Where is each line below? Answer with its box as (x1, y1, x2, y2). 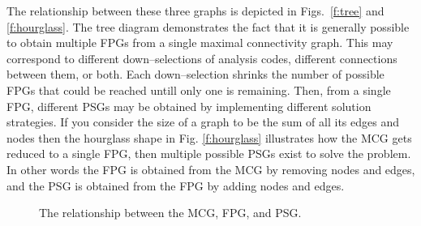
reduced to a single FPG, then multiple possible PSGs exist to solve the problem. (6, 145, 411, 162)
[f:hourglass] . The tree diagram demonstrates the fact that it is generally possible (6, 18, 410, 35)
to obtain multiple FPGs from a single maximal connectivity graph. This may (6, 34, 393, 51)
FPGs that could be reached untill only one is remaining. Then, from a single (6, 81, 391, 98)
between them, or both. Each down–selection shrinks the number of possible (6, 66, 384, 83)
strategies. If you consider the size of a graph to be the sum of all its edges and (6, 113, 399, 130)
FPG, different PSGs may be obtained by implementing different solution (6, 97, 372, 114)
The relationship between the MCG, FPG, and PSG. (39, 204, 302, 221)
